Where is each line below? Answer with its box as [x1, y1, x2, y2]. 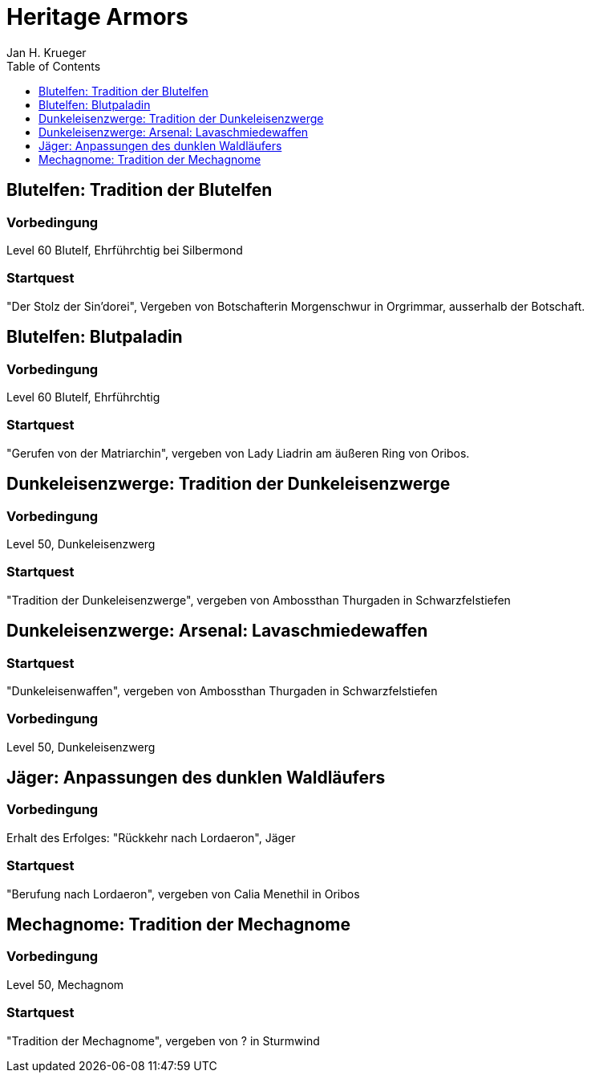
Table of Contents [6, 59, 101, 73]
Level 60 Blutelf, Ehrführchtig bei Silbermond [6, 242, 243, 257]
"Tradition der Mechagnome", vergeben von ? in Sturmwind [6, 1033, 320, 1048]
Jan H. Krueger [6, 45, 87, 59]
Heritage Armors [6, 3, 188, 31]
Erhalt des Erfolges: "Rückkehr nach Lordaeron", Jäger [6, 830, 296, 845]
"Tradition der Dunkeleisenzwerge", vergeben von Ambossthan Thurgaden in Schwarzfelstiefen [6, 592, 511, 607]
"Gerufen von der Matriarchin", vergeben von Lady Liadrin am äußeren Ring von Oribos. [6, 446, 470, 460]
